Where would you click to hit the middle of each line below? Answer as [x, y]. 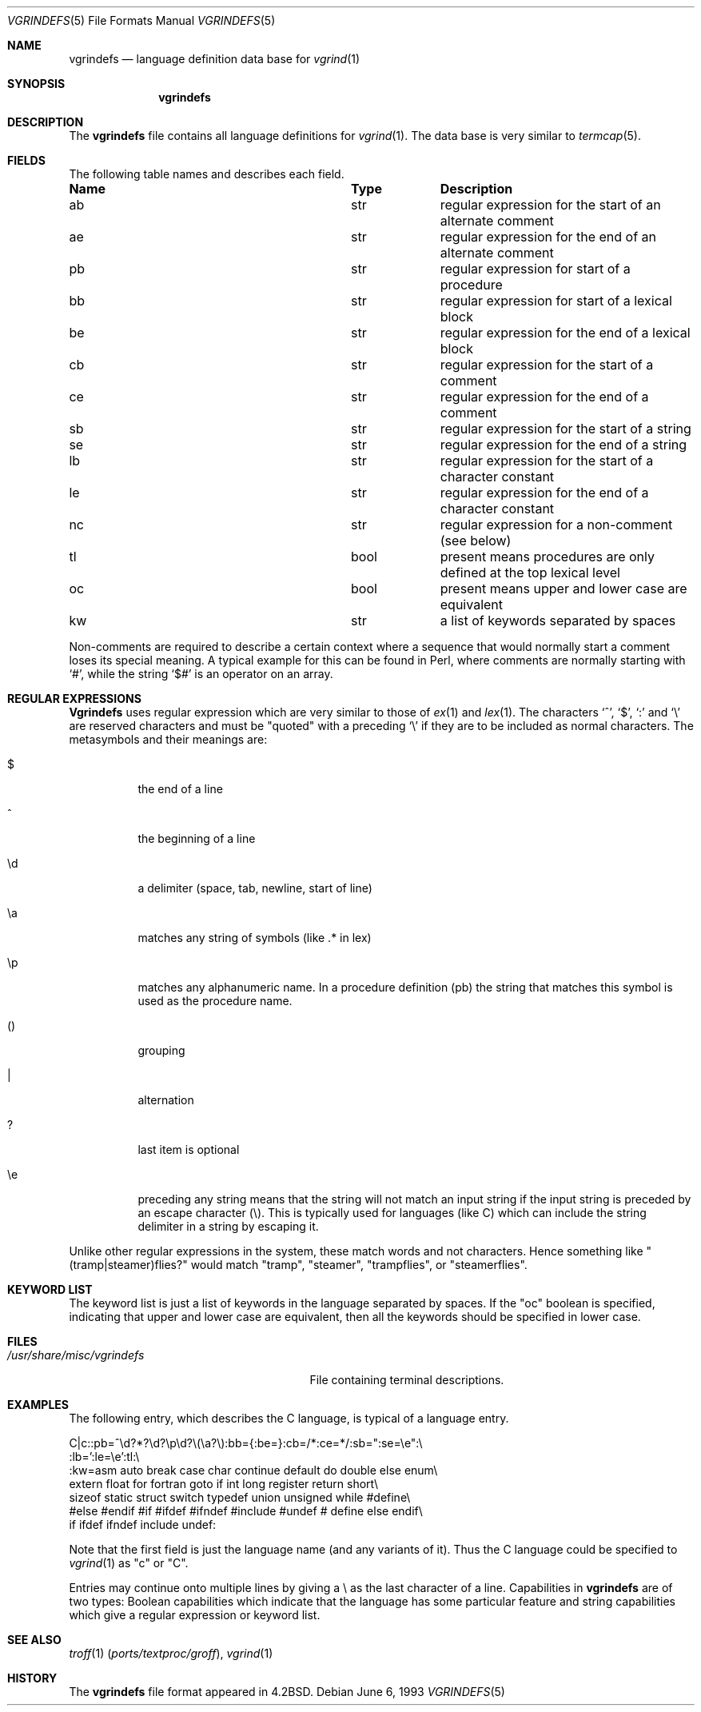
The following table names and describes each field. [207, 174]
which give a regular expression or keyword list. [195, 1615]
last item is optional [189, 1149]
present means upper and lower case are [564, 589]
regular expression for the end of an [548, 237]
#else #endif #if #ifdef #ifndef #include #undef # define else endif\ [246, 1511]
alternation [166, 1100]
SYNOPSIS [36, 84]
